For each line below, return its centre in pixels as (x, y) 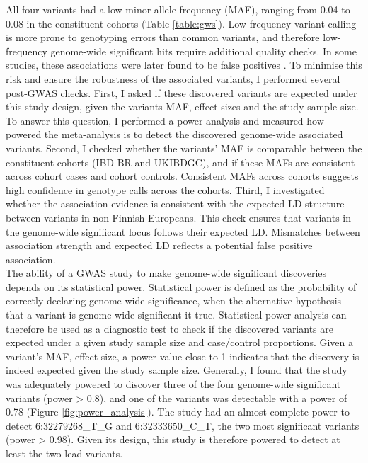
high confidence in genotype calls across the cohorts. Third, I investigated (165, 189)
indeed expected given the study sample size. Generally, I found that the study (177, 370)
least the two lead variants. (64, 453)
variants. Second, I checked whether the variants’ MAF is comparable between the (184, 148)
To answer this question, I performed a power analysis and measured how (165, 120)
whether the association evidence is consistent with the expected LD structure (175, 204)
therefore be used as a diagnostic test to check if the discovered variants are (169, 328)
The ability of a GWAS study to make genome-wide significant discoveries (166, 273)
